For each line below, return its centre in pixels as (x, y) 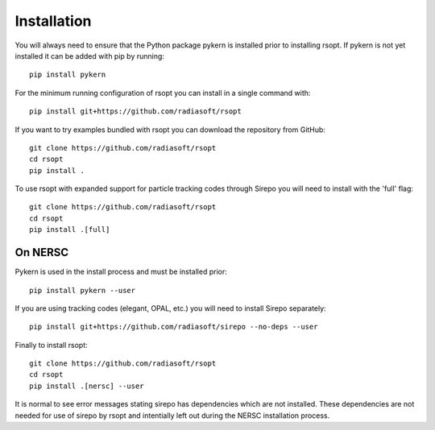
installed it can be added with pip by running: (90, 56)
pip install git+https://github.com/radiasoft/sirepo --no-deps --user (174, 327)
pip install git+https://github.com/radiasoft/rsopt (135, 112)
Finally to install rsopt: (51, 345)
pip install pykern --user (83, 290)
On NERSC (42, 252)
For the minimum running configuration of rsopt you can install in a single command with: (163, 93)
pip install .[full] (70, 230)
